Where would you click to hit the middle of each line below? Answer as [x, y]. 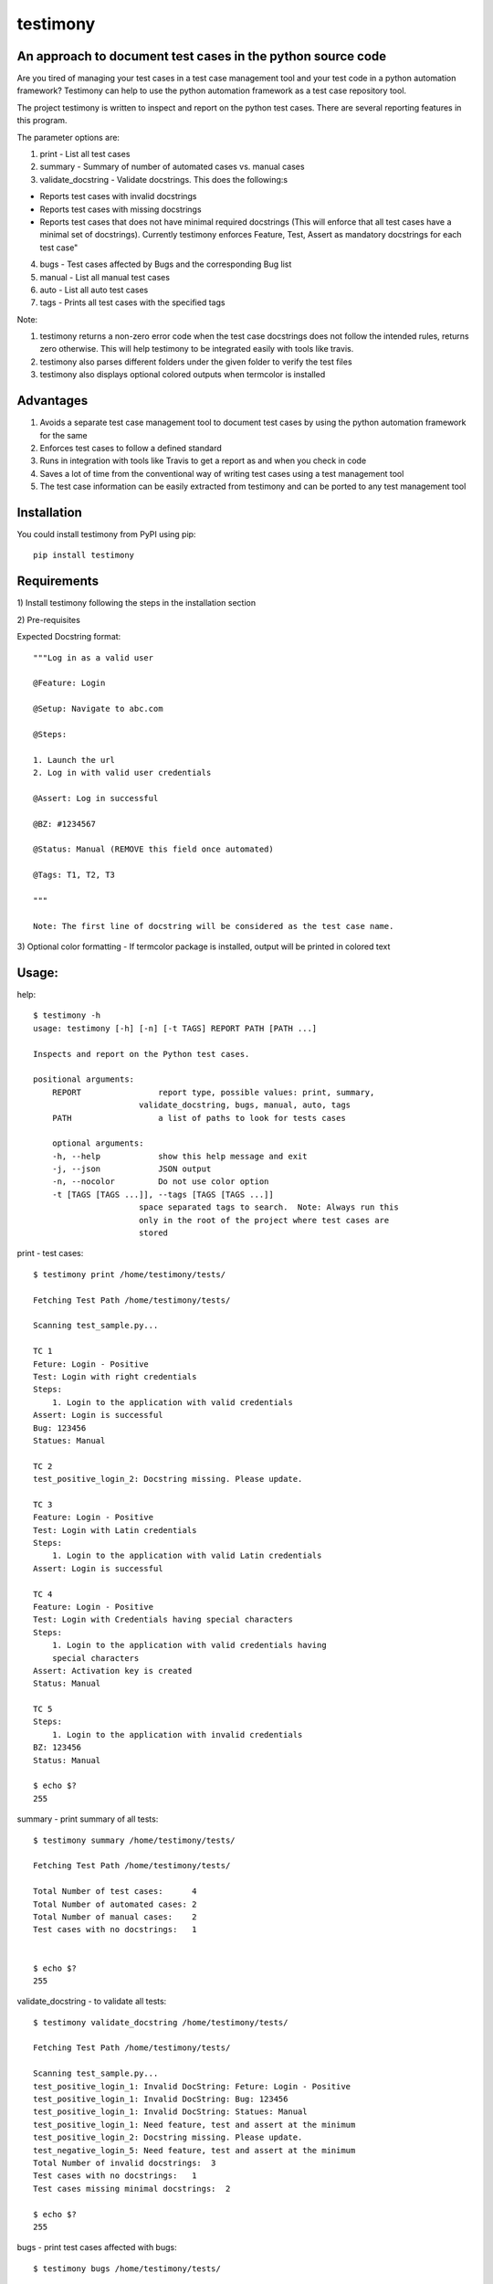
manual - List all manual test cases [105, 277]
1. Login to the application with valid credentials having [189, 1645]
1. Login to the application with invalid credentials [177, 1734]
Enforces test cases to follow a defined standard [131, 448]
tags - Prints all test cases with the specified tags [132, 302]
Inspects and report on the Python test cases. [142, 1054]
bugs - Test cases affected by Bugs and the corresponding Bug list [166, 264]
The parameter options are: [68, 137]
